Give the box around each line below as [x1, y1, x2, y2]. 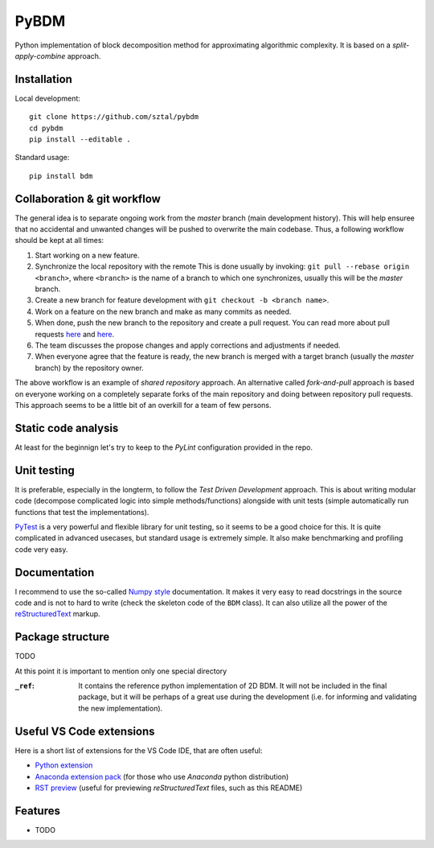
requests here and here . [35, 329, 115, 339]
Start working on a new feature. [35, 250, 140, 260]
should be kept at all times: [14, 236, 104, 245]
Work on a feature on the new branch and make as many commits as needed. [35, 307, 292, 316]
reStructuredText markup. [14, 609, 100, 619]
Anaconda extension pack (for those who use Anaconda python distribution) [35, 772, 289, 781]
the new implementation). [78, 703, 163, 713]
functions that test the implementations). [14, 507, 149, 517]
